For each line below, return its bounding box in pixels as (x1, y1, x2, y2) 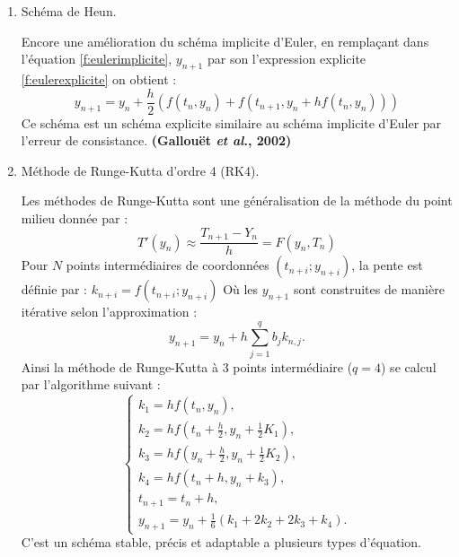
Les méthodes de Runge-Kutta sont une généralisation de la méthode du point (21, 191, 453, 210)
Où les (223, 280, 259, 299)
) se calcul (381, 357, 437, 376)
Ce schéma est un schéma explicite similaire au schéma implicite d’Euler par (21, 113, 442, 132)
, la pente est (351, 256, 423, 274)
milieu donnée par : (21, 209, 128, 228)
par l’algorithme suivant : (21, 375, 161, 394)
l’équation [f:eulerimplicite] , (21, 49, 172, 68)
